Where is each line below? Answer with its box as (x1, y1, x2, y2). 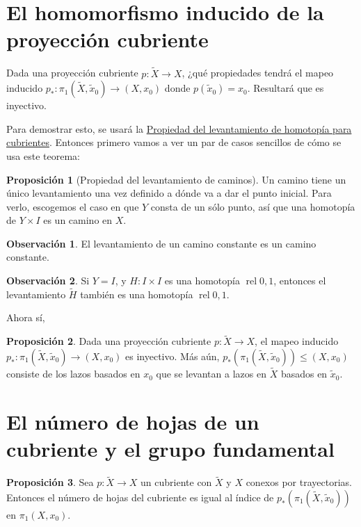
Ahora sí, (6, 310, 45, 325)
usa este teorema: (6, 148, 80, 163)
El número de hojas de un (6, 407, 259, 435)
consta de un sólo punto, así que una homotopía (150, 199, 355, 213)
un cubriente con (141, 475, 212, 489)
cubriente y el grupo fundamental (6, 435, 335, 463)
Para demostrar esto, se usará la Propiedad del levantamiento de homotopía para (6, 121, 352, 136)
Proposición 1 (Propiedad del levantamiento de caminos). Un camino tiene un (6, 172, 346, 186)
